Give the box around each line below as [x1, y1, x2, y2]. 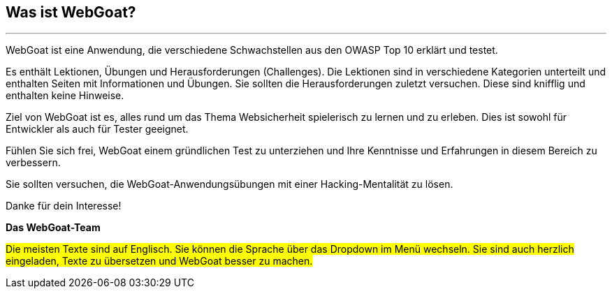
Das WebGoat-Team [6, 221, 101, 234]
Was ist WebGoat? [6, 3, 136, 21]
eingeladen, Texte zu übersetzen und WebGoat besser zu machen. [6, 255, 313, 267]
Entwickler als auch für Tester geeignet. [6, 123, 189, 135]
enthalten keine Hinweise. [6, 89, 124, 102]
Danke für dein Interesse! [6, 200, 122, 212]
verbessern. [6, 156, 61, 169]
